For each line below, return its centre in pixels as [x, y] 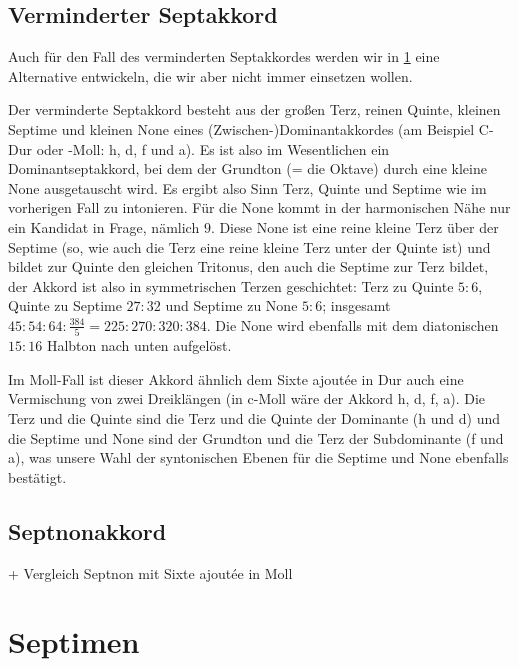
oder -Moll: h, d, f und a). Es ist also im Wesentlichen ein [213, 148]
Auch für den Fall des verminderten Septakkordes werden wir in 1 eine [224, 56]
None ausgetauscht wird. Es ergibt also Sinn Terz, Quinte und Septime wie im [247, 187]
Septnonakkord [87, 530]
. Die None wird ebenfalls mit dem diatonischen [352, 324]
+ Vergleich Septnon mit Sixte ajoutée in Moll [150, 572]
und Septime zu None [231, 305]
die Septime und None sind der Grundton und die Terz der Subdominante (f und [256, 437]
